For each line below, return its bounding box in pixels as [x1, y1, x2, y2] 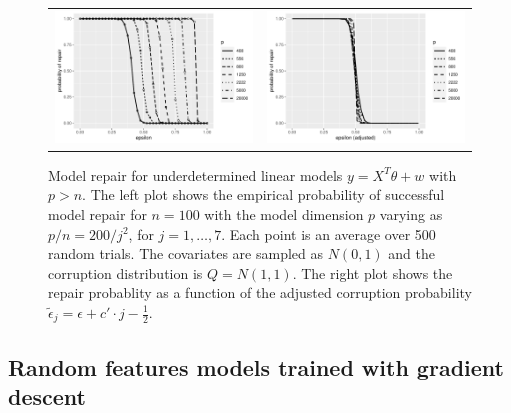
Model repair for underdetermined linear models [48, 164, 343, 185]
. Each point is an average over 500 [221, 223, 436, 244]
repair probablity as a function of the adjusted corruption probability [48, 282, 472, 303]
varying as [379, 204, 443, 225]
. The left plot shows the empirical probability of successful [82, 184, 445, 205]
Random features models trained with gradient [8, 351, 504, 382]
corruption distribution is [48, 262, 203, 283]
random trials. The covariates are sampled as [48, 243, 323, 264]
